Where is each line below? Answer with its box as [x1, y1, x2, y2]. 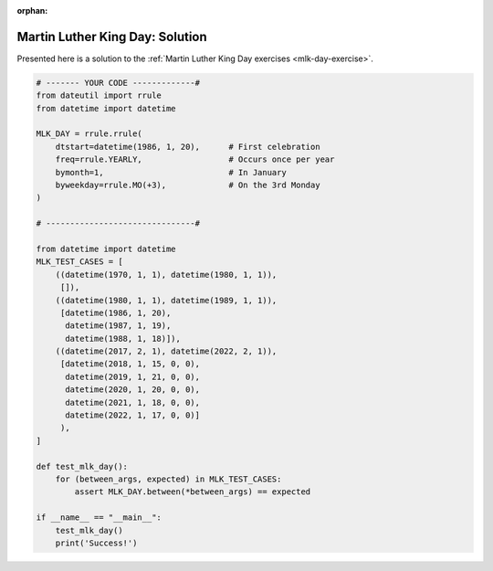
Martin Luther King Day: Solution [16, 28, 207, 45]
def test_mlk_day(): [36, 461, 128, 471]
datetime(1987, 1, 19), [65, 321, 172, 331]
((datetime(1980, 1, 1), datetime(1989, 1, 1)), [55, 295, 278, 305]
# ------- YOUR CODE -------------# [36, 78, 201, 88]
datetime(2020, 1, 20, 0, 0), [65, 385, 201, 395]
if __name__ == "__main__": [36, 513, 162, 523]
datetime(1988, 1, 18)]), [65, 333, 182, 344]
